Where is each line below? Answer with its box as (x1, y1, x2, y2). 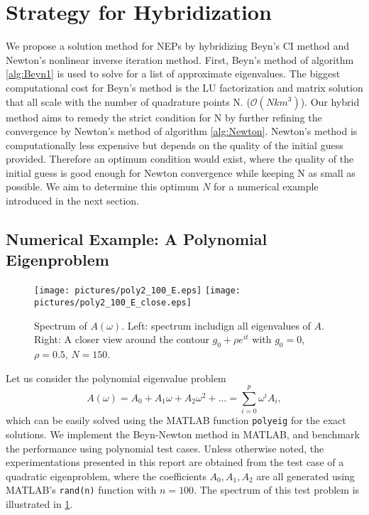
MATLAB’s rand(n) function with (6, 482, 157, 497)
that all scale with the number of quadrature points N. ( (6, 94, 250, 109)
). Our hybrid (300, 94, 360, 109)
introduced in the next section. (6, 193, 139, 208)
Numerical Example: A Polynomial (6, 228, 268, 250)
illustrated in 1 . (6, 496, 73, 511)
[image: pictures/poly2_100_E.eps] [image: (34, 286, 241, 296)
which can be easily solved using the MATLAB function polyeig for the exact (6, 413, 346, 428)
